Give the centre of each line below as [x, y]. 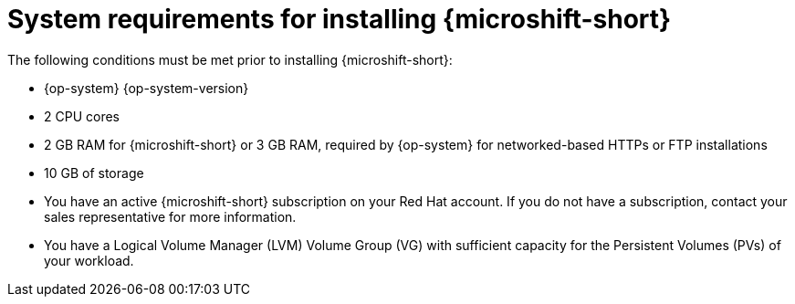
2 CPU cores [82, 116]
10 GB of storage [94, 173]
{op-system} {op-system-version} [146, 88]
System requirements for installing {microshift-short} [340, 19]
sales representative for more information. [170, 216]
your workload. [89, 260]
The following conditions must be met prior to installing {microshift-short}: [230, 59]
